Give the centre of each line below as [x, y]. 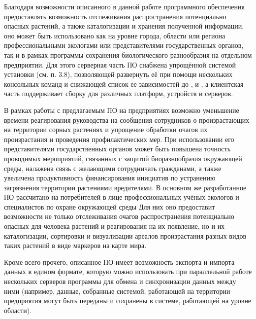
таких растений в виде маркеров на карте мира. [75, 245]
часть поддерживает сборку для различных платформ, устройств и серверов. [119, 93]
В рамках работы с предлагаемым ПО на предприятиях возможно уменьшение [122, 110]
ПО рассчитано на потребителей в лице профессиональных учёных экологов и [122, 197]
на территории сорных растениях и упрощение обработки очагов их [106, 129]
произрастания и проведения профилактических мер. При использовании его [119, 139]
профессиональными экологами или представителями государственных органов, [124, 45]
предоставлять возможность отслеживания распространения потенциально [115, 16]
